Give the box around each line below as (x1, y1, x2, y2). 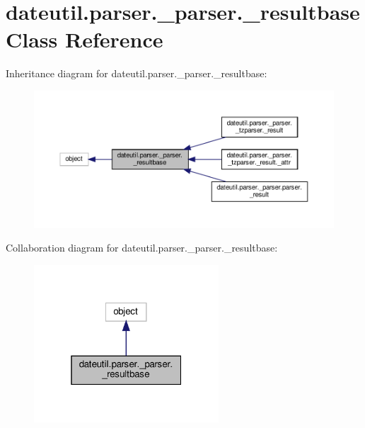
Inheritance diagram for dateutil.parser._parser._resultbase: (6, 66, 267, 81)
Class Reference (6, 25, 163, 54)
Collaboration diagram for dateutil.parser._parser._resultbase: (6, 240, 278, 255)
